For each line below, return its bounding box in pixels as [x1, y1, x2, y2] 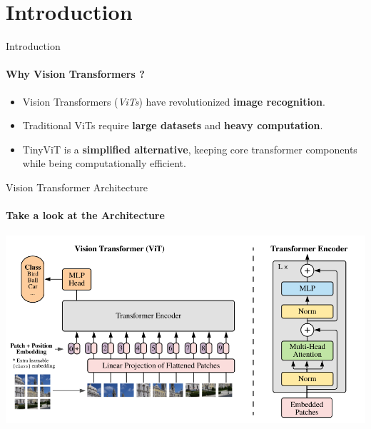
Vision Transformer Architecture [6, 179, 148, 194]
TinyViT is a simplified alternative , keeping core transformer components [22, 141, 357, 156]
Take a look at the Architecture [6, 208, 165, 223]
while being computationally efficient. [22, 156, 186, 171]
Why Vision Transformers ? [6, 66, 145, 81]
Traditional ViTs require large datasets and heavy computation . [22, 118, 323, 133]
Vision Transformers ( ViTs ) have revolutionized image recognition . [22, 94, 325, 108]
